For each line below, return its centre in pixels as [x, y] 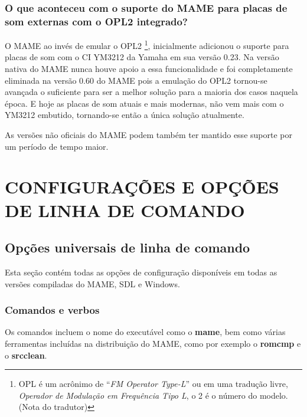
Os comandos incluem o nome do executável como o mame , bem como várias [145, 332]
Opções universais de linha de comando [128, 247]
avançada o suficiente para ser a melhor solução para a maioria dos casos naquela [151, 92]
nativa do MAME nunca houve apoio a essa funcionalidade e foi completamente [149, 68]
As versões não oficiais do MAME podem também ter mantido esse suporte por [148, 134]
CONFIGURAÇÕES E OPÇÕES [142, 187]
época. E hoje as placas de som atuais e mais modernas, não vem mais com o [144, 103]
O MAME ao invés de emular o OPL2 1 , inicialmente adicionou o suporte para [147, 45]
